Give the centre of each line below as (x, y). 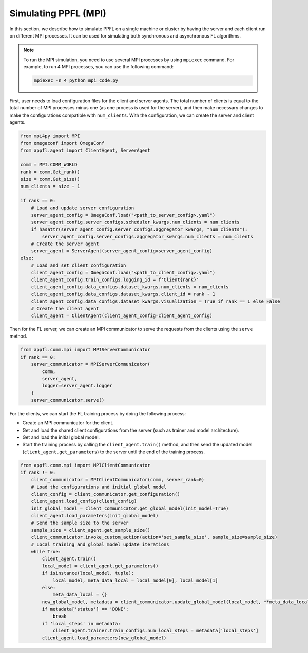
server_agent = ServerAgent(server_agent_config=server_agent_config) (122, 251)
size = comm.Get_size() (50, 179)
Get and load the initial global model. (61, 437)
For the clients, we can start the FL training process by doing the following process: (98, 414)
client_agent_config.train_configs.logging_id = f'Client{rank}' (115, 280)
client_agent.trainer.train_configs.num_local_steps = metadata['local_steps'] (156, 631)
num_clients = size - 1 (50, 186)
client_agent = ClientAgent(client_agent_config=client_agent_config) (122, 316)
